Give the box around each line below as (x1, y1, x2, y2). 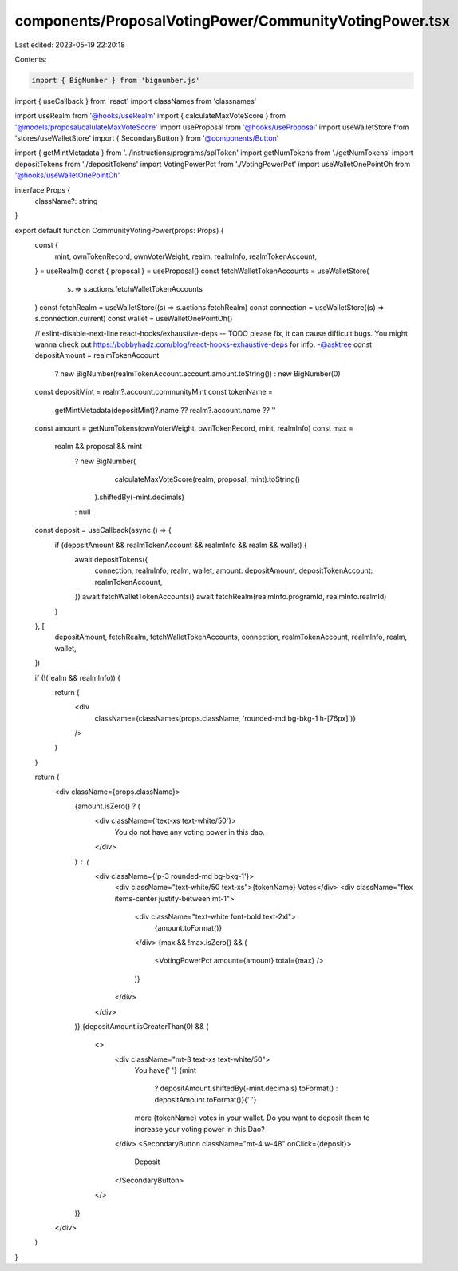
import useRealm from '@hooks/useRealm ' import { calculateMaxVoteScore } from (14, 111, 286, 121)
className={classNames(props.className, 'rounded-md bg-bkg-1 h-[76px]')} (94, 713, 357, 723)
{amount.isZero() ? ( (74, 801, 141, 811)
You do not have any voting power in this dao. (114, 827, 265, 836)
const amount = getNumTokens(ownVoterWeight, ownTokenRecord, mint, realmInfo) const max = (34, 423, 354, 433)
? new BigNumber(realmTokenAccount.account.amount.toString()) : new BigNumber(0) (54, 368, 341, 379)
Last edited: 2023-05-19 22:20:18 (14, 40, 125, 50)
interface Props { (14, 185, 71, 195)
